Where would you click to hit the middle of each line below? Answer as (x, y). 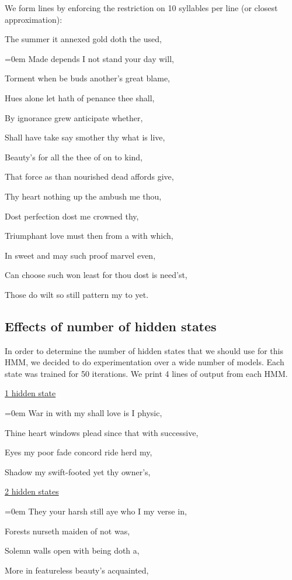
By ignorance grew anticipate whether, (74, 117)
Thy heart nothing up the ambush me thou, (83, 196)
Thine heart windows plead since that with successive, (102, 432)
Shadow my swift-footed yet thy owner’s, (78, 471)
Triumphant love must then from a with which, (89, 236)
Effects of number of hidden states (111, 326)
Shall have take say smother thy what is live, (85, 137)
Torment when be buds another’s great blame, (87, 78)
